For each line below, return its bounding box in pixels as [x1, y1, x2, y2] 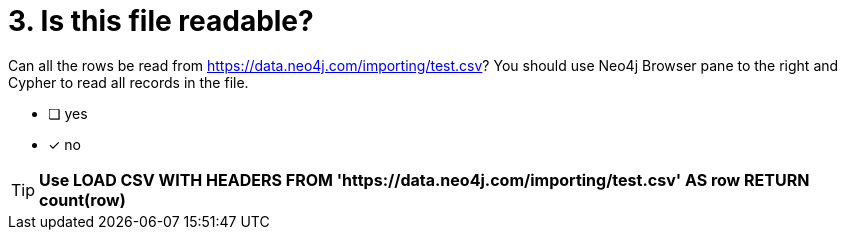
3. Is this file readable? [8, 4, 314, 38]
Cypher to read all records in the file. [8, 73, 249, 91]
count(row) [39, 189, 126, 210]
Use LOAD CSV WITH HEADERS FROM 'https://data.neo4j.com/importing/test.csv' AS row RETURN [39, 169, 810, 190]
